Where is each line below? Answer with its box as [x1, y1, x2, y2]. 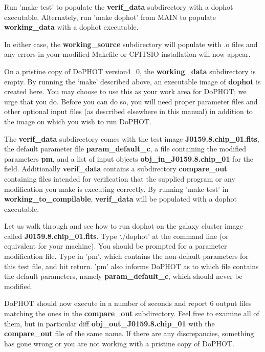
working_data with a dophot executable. [4, 21, 139, 32]
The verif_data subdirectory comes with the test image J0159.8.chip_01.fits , [4, 133, 259, 144]
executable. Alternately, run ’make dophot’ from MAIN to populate [4, 11, 216, 22]
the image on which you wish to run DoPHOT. [4, 116, 151, 126]
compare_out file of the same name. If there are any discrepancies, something [4, 328, 254, 339]
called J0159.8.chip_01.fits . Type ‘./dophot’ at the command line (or [4, 230, 229, 241]
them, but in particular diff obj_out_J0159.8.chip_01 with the [4, 318, 215, 328]
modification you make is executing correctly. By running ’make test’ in [4, 183, 229, 194]
